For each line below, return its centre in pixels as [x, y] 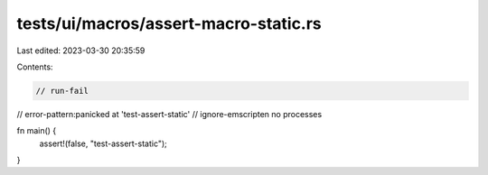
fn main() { [37, 131]
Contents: [35, 67]
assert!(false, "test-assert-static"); [103, 143]
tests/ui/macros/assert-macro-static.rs [169, 23]
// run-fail [62, 91]
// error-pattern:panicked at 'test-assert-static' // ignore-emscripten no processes [169, 114]
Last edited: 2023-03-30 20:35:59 [81, 51]
